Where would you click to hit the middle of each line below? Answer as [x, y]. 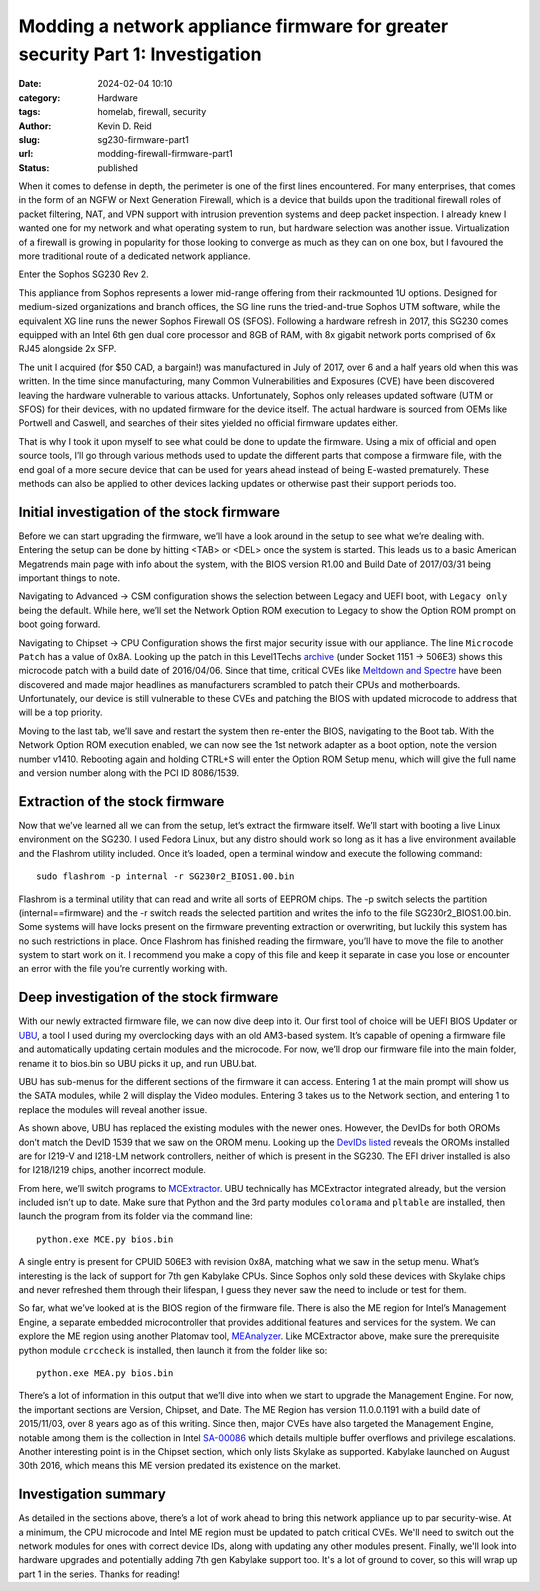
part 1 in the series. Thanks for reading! [99, 1574]
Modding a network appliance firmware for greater [233, 26]
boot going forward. [59, 624]
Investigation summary [92, 1494]
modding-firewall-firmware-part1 [165, 154]
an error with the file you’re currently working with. [123, 969]
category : [39, 97]
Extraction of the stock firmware [121, 801]
